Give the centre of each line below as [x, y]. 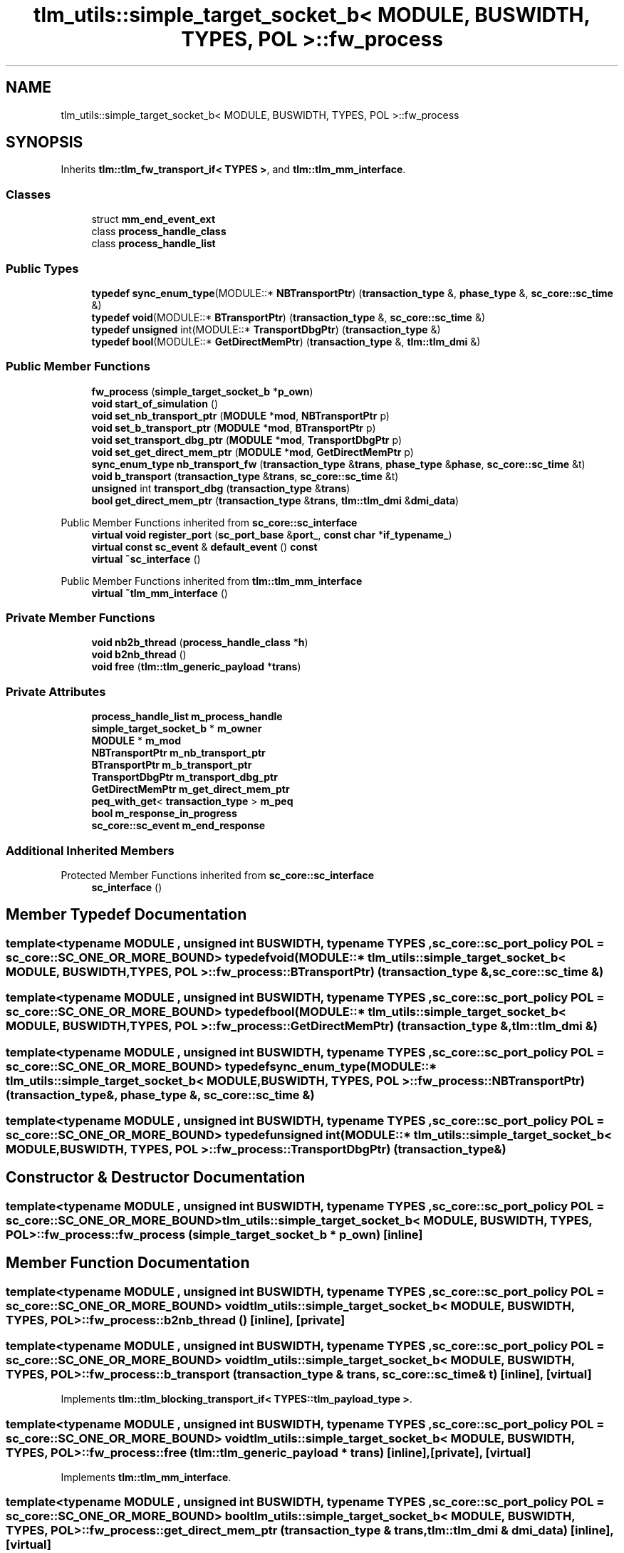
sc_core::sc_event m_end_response [178, 826]
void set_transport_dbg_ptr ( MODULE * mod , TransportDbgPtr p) [247, 440]
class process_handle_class [159, 232]
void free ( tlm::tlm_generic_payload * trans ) [196, 667]
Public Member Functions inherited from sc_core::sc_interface [209, 522]
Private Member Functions [80, 618]
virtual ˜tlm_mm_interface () [160, 593]
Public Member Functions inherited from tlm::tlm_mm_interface [212, 581]
